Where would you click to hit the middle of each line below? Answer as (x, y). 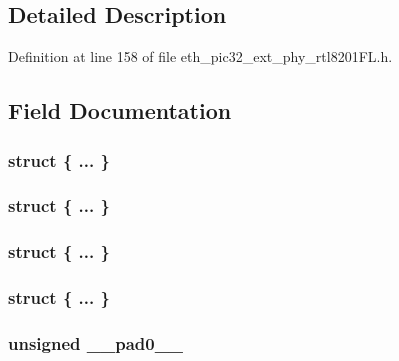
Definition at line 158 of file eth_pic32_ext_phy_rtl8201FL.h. (200, 56)
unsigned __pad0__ (96, 342)
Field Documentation (120, 110)
